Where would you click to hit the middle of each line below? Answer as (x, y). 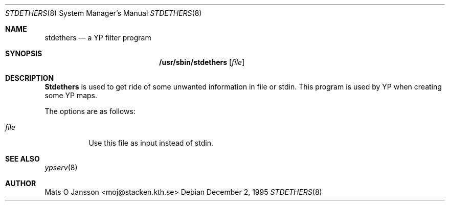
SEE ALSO (23, 159)
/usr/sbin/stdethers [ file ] (202, 62)
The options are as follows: (90, 111)
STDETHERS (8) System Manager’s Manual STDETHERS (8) (104, 13)
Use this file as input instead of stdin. (151, 143)
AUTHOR (21, 183)
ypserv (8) (61, 167)
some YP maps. (71, 95)
